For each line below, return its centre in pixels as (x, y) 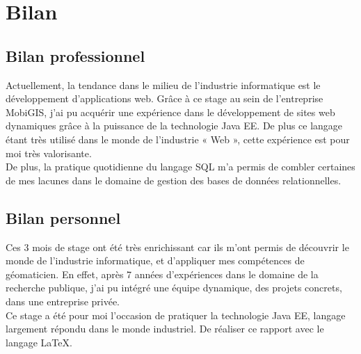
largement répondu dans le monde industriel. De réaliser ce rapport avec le (165, 329)
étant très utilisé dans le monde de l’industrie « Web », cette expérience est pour (178, 139)
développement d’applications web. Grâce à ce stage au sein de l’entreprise (165, 98)
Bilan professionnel (75, 55)
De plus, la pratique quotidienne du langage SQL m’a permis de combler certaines (180, 167)
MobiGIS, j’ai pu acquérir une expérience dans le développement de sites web (170, 112)
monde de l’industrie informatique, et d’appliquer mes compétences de (155, 260)
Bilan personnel (63, 217)
